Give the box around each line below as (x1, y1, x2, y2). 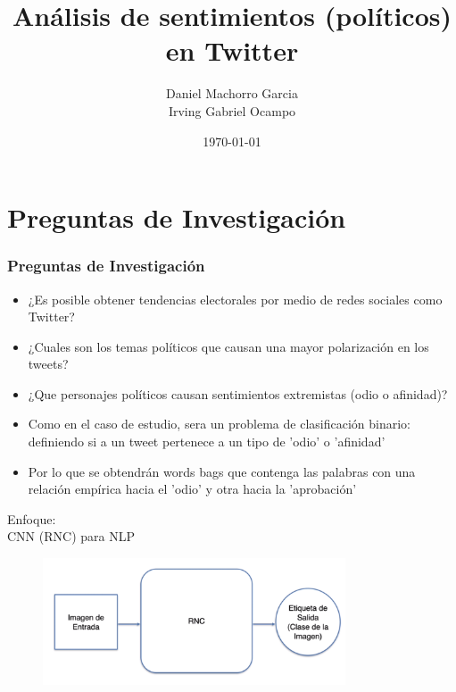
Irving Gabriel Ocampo (168, 101, 296, 120)
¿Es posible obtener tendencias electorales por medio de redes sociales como (28, 289, 443, 308)
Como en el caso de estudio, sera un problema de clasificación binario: (28, 414, 410, 433)
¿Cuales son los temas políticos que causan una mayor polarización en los (28, 337, 429, 355)
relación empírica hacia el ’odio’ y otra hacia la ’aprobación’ (28, 479, 357, 498)
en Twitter (165, 32, 299, 69)
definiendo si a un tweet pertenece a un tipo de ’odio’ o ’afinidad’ (28, 432, 386, 451)
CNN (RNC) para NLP (7, 527, 135, 546)
